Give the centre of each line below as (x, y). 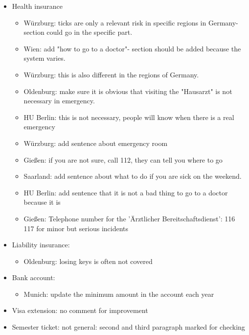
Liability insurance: (41, 245)
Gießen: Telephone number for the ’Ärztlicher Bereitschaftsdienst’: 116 (129, 218)
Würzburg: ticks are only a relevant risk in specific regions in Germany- (131, 22)
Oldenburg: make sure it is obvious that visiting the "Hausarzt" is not (128, 91)
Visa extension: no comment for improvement (80, 310)
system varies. (45, 58)
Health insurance (37, 6)
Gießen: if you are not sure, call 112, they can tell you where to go (123, 159)
